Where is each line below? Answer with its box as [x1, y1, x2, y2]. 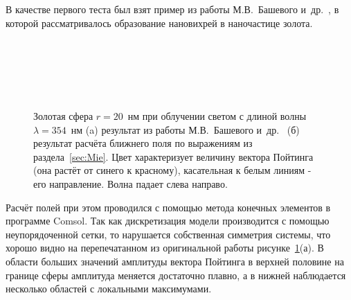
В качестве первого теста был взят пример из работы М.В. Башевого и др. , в [6, 2, 339, 16]
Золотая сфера [33, 108, 93, 123]
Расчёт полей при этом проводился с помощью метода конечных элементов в [6, 200, 331, 214]
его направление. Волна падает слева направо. [33, 176, 228, 191]
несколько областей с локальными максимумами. [6, 281, 212, 296]
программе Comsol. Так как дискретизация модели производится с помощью [6, 213, 330, 228]
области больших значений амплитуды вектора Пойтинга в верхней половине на [6, 254, 344, 268]
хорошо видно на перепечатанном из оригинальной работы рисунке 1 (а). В [6, 240, 324, 255]
